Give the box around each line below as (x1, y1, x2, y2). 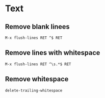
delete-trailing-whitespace (5, 88, 63, 93)
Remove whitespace (5, 75, 69, 83)
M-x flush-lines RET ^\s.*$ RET (5, 62, 71, 67)
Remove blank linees (5, 23, 70, 31)
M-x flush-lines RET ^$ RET (5, 35, 63, 40)
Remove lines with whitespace (5, 49, 101, 57)
